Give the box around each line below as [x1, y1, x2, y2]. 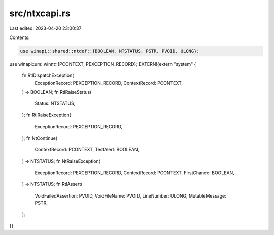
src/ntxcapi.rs [9, 8, 71, 19]
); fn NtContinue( [22, 135, 58, 141]
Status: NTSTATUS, [35, 100, 76, 106]
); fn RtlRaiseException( [22, 112, 71, 118]
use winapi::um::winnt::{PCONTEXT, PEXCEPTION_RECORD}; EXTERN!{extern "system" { [9, 61, 196, 67]
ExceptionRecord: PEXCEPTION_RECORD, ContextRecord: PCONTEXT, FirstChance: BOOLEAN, [35, 170, 234, 176]
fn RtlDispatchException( [22, 72, 74, 79]
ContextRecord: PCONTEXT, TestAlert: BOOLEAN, [35, 147, 140, 153]
